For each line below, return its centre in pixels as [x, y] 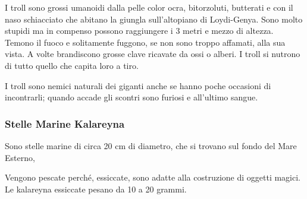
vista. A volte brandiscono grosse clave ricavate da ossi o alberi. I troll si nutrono [153, 54]
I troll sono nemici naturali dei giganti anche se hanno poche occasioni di [138, 85]
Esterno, [20, 157]
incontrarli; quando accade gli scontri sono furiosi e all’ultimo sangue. [131, 97]
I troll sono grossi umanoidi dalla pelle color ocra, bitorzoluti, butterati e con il [149, 7]
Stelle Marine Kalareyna [65, 123]
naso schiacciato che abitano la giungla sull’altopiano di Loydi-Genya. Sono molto [154, 19]
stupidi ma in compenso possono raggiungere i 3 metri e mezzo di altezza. [139, 31]
